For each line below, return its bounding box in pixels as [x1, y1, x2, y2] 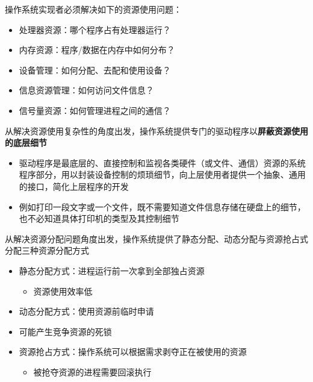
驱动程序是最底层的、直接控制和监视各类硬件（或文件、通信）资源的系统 [19, 156, 306, 169]
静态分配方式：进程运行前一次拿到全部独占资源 [19, 264, 205, 277]
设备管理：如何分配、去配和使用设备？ [19, 63, 171, 76]
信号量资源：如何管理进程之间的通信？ [19, 104, 171, 116]
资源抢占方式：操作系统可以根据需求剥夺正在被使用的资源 [19, 345, 247, 358]
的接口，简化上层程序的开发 [19, 180, 129, 192]
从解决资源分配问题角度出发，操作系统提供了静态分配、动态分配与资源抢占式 [5, 232, 308, 245]
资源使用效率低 [33, 284, 93, 297]
